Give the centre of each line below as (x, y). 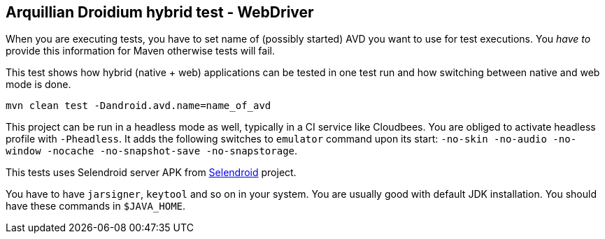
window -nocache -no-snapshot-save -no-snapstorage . (152, 151)
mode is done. (38, 85)
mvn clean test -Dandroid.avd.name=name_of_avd (138, 106)
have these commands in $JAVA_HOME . (96, 206)
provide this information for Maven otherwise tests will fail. (141, 51)
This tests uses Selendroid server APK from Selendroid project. (151, 173)
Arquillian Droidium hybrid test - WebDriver (160, 12)
